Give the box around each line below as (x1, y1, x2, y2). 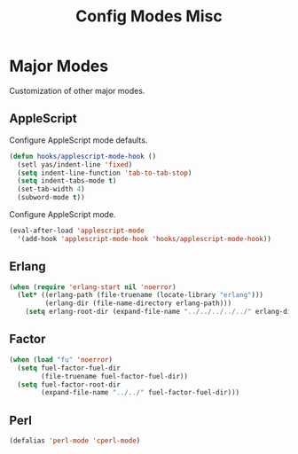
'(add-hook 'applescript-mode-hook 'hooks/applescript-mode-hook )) (17, 234, 272, 243)
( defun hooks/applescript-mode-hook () (9, 152, 157, 160)
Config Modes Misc (74, 6, 223, 27)
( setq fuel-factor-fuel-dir (17, 364, 122, 372)
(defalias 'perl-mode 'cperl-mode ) (9, 436, 141, 445)
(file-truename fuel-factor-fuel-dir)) (41, 372, 189, 380)
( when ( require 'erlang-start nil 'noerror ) (9, 282, 176, 292)
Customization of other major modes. (9, 85, 145, 96)
